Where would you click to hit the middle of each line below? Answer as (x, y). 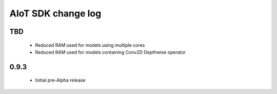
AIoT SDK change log (55, 13)
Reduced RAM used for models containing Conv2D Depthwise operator (111, 52)
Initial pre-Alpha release (60, 80)
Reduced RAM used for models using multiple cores (90, 45)
